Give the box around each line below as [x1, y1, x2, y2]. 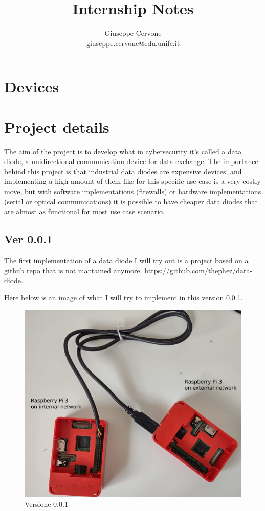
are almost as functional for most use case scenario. [4, 206, 165, 217]
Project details [4, 116, 109, 137]
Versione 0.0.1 [25, 499, 68, 509]
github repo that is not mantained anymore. [4, 265, 142, 275]
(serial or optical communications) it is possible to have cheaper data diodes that [4, 196, 258, 206]
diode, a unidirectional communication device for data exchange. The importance [4, 156, 258, 167]
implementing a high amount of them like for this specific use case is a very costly [4, 176, 261, 187]
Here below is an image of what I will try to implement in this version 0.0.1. [4, 292, 243, 303]
